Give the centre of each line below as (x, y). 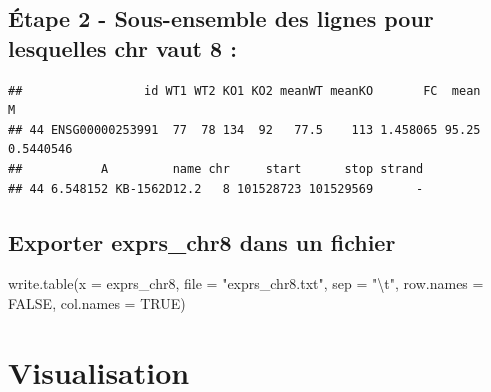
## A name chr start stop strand (216, 168)
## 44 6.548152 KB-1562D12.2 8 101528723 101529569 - (216, 188)
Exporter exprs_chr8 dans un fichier (202, 241)
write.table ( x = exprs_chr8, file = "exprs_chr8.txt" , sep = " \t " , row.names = (246, 283)
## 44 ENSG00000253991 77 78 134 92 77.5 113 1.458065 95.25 (244, 129)
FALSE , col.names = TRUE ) (97, 302)
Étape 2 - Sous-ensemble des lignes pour (221, 18)
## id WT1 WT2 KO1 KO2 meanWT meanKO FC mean (244, 90)
